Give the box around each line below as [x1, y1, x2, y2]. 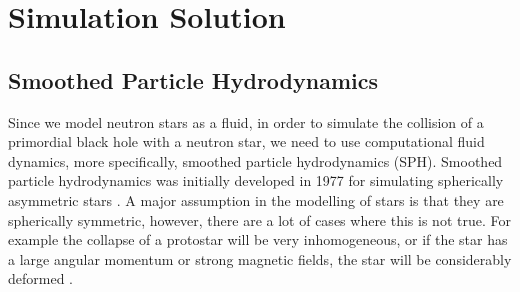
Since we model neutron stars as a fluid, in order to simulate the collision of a [8, 111, 484, 132]
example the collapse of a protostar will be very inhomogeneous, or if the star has [8, 229, 508, 250]
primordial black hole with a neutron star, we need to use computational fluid [8, 131, 485, 152]
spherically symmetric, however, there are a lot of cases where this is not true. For [8, 209, 511, 230]
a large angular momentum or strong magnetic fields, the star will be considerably [8, 248, 512, 269]
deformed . [8, 268, 74, 289]
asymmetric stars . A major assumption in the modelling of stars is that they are [8, 189, 504, 210]
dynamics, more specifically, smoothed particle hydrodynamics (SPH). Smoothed [8, 150, 503, 171]
